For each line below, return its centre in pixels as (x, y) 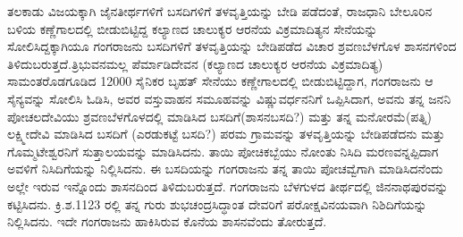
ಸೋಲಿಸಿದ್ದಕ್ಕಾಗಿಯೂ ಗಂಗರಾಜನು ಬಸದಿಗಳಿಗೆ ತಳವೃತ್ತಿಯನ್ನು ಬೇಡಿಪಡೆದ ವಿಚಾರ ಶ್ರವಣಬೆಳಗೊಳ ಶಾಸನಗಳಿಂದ (232, 46)
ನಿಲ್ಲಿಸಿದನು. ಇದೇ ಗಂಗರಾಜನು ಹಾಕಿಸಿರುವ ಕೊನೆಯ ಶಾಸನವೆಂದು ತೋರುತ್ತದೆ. (167, 221)
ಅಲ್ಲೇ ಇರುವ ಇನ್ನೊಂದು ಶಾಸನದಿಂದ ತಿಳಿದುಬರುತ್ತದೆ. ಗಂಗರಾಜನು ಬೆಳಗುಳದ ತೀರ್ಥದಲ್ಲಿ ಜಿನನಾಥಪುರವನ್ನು (228, 186)
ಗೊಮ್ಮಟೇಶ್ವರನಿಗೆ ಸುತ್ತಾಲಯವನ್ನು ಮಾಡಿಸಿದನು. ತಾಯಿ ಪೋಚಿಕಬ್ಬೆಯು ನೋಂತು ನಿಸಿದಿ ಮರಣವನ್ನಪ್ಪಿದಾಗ (223, 151)
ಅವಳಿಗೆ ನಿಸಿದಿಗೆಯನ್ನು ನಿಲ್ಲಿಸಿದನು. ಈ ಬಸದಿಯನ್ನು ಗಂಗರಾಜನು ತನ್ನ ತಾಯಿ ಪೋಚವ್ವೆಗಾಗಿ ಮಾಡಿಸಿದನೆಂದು (225, 169)
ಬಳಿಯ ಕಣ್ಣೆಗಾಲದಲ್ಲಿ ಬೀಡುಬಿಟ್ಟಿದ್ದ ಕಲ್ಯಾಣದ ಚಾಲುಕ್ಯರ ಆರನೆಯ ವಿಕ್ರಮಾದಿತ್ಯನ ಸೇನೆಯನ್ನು (193, 28)
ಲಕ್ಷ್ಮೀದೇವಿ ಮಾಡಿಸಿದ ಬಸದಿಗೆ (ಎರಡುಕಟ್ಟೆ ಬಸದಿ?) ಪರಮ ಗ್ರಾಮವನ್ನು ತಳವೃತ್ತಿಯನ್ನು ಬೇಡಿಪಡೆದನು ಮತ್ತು (226, 134)
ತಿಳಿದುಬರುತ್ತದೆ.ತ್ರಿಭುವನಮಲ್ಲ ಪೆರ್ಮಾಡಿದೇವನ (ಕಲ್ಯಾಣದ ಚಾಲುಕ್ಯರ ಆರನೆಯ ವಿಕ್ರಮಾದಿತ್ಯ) (195, 63)
